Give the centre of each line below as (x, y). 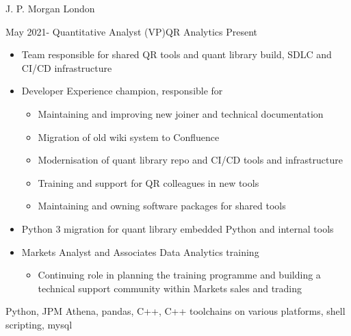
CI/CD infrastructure (67, 67)
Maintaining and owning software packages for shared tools (162, 206)
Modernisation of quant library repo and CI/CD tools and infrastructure (190, 160)
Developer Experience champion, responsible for (122, 91)
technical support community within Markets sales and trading (170, 288)
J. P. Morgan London (50, 8)
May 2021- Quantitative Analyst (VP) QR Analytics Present (132, 31)
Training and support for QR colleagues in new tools (148, 182)
